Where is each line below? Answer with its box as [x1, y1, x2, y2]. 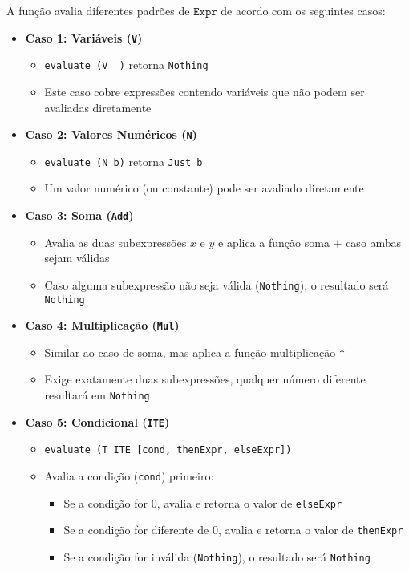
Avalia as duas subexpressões [44, 233, 187, 250]
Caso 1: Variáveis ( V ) [25, 29, 143, 46]
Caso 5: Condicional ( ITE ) [25, 413, 170, 430]
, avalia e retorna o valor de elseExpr [156, 494, 342, 511]
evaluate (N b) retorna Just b [44, 152, 203, 169]
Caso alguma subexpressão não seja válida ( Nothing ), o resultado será [44, 276, 389, 293]
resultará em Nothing [44, 387, 150, 403]
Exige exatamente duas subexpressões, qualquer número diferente [44, 371, 366, 387]
